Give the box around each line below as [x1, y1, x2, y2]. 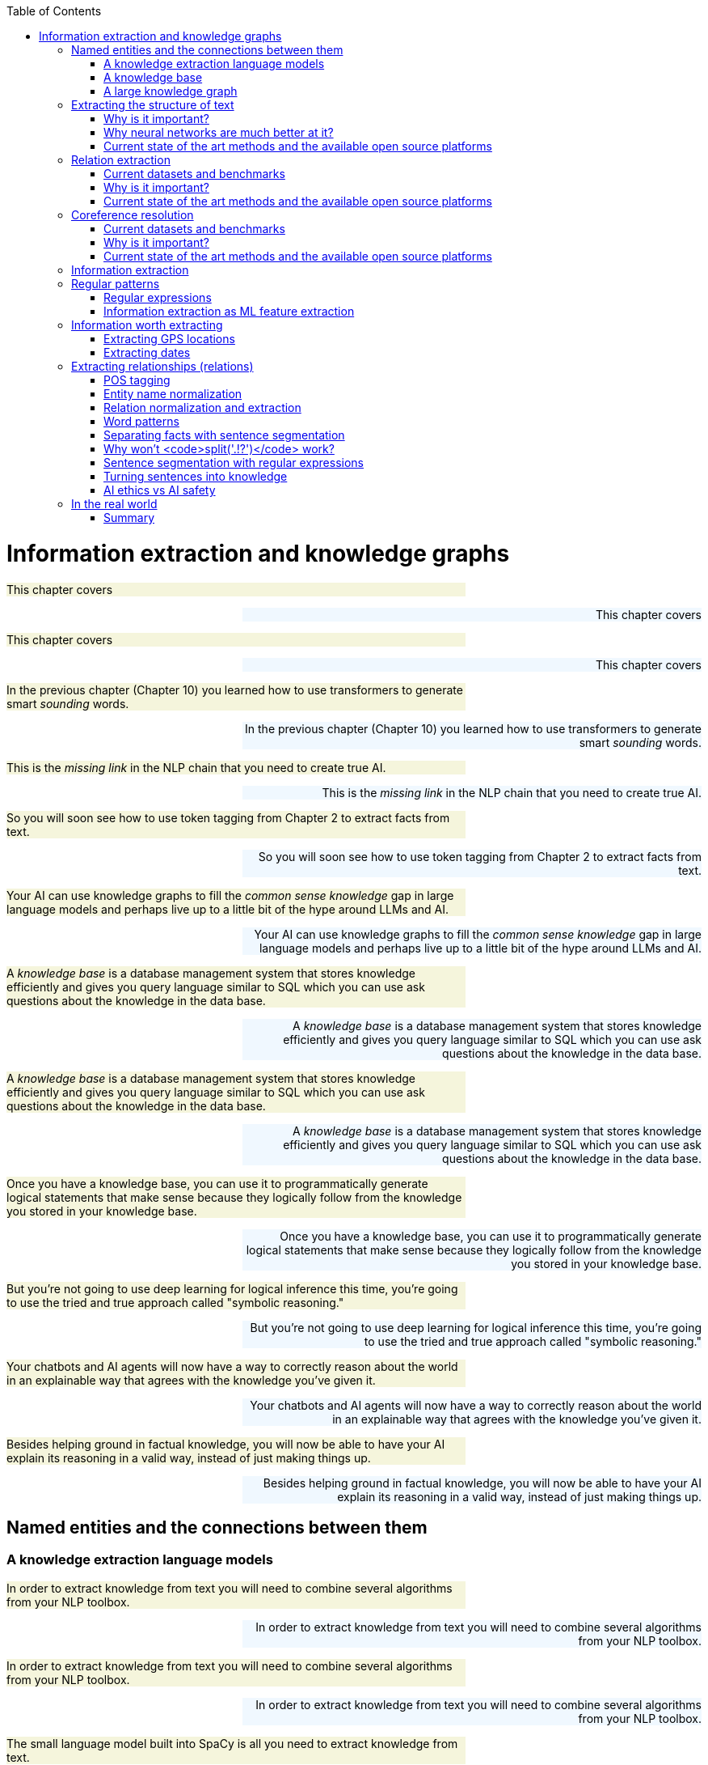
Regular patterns [71, 277, 160, 291]
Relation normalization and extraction [103, 401, 301, 414]
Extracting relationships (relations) [71, 359, 254, 373]
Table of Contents [6, 4, 102, 18]
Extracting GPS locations [103, 332, 235, 346]
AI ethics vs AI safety [103, 483, 216, 497]
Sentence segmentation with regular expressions [103, 456, 364, 469]
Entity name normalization [103, 387, 242, 401]
